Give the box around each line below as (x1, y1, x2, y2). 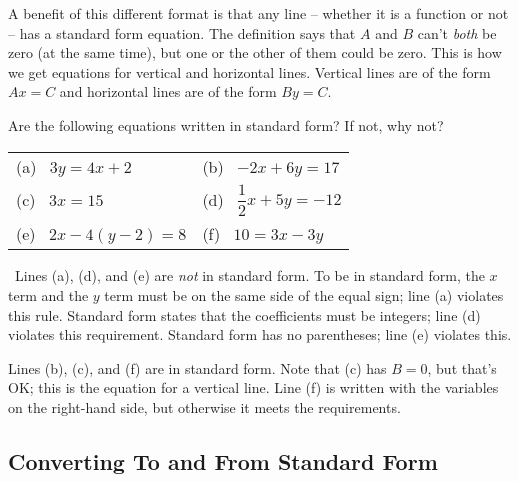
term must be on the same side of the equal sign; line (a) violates (104, 284, 504, 305)
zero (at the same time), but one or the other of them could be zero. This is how (8, 42, 502, 63)
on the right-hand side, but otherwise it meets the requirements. (8, 396, 401, 417)
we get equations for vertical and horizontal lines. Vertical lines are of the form (8, 61, 491, 82)
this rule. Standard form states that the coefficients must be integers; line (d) (8, 304, 481, 325)
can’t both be (417, 22, 497, 43)
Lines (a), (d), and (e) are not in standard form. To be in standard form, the (14, 265, 485, 286)
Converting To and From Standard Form (8, 445, 438, 476)
